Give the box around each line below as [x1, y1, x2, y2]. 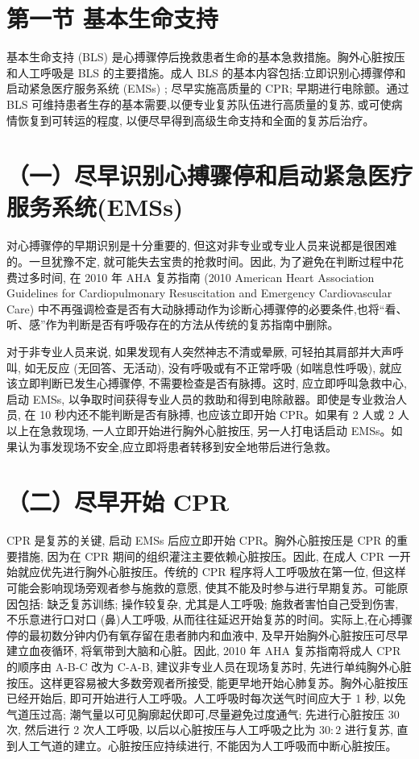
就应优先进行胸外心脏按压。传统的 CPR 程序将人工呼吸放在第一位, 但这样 [17, 563, 406, 580]
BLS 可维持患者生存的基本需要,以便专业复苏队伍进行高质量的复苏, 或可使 [6, 95, 392, 112]
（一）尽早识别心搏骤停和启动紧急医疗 [6, 159, 413, 192]
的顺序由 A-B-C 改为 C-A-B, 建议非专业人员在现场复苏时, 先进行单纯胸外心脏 [6, 658, 412, 674]
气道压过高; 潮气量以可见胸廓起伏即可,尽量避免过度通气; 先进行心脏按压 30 [6, 705, 400, 722]
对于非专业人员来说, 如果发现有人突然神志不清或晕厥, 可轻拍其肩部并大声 [6, 342, 393, 359]
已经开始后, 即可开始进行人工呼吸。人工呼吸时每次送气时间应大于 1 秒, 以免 [6, 690, 406, 707]
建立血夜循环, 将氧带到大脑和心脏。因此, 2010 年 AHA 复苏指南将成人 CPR [6, 642, 401, 659]
